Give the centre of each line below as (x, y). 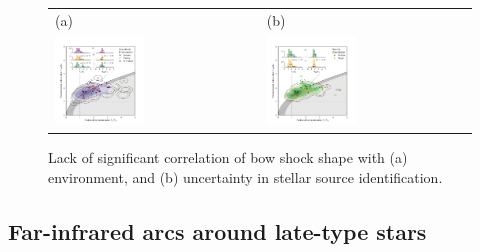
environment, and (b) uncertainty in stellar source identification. (245, 176)
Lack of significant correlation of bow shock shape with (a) (228, 156)
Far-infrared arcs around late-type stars (217, 230)
